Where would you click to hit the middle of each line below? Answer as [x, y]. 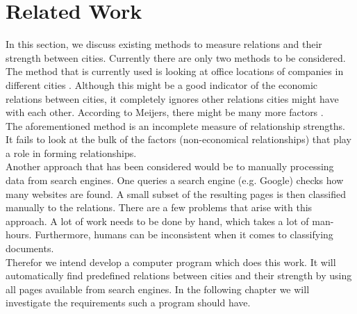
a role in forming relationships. [71, 152]
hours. [19, 234]
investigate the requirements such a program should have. [128, 303]
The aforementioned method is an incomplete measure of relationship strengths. [175, 125]
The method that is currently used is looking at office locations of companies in [175, 71]
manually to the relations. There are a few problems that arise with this [159, 207]
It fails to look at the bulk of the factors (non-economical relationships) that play [178, 139]
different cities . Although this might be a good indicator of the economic [162, 84]
